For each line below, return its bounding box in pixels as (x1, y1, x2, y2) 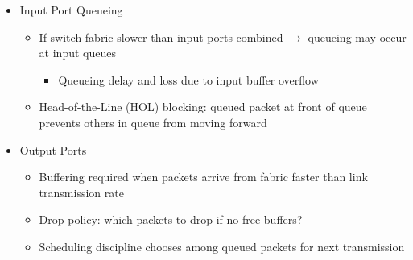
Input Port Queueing (19, 2, 123, 18)
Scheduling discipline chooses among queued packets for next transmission (39, 237, 405, 254)
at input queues (39, 44, 116, 61)
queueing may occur (308, 28, 407, 45)
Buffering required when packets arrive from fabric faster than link (39, 168, 368, 185)
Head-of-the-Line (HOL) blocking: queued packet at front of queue (39, 98, 367, 115)
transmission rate (39, 184, 124, 200)
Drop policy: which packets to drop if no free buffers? (39, 211, 303, 228)
